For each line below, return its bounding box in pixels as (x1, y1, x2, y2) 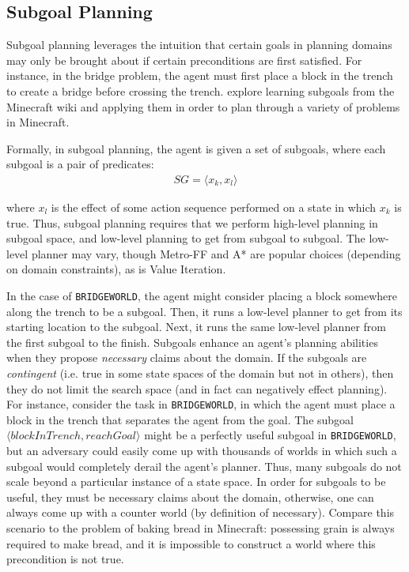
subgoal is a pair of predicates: (6, 156, 154, 172)
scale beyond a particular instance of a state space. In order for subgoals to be (6, 473, 386, 490)
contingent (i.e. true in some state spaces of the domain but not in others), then (6, 364, 394, 381)
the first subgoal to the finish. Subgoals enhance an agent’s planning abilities (6, 333, 378, 350)
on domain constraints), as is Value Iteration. (6, 261, 226, 277)
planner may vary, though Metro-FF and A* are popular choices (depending (31, 245, 401, 262)
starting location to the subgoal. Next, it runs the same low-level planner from (6, 318, 386, 335)
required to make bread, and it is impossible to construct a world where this (6, 535, 376, 551)
